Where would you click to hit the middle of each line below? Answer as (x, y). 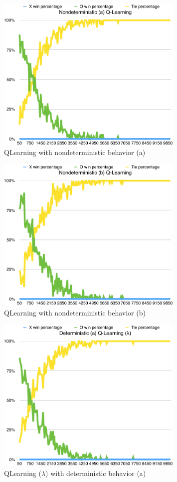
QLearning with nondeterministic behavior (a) (75, 152)
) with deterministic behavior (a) (96, 473)
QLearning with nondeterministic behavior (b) (75, 312)
